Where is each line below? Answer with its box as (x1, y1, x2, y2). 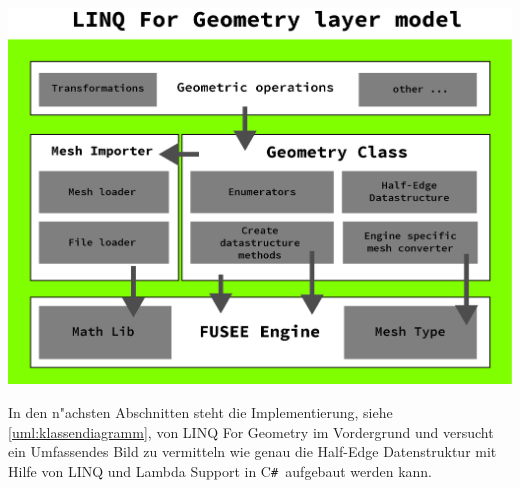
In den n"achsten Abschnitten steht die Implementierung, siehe (8, 401, 393, 422)
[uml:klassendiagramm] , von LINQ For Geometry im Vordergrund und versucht (8, 421, 494, 442)
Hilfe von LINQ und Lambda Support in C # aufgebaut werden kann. (8, 460, 432, 481)
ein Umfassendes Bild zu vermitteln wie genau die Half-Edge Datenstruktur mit (8, 441, 497, 462)
